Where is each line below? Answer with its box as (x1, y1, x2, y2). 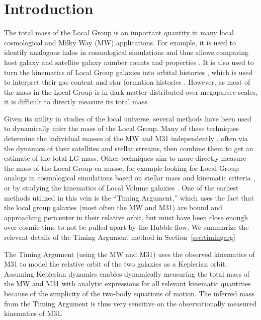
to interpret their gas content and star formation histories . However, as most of (4, 77, 250, 87)
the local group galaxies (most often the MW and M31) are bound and (4, 202, 222, 213)
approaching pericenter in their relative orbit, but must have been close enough (4, 212, 248, 222)
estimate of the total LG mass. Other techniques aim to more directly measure (4, 153, 246, 163)
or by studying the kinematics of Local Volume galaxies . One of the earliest (4, 182, 239, 193)
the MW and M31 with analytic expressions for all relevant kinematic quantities (4, 278, 251, 289)
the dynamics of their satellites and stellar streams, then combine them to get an (4, 143, 253, 153)
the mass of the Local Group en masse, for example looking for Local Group (4, 162, 239, 173)
